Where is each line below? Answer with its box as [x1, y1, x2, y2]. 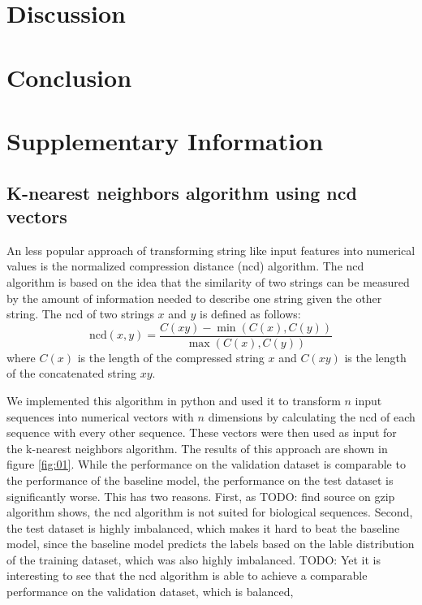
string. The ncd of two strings [6, 305, 154, 322]
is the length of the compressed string [77, 348, 265, 365]
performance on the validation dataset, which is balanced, [6, 583, 294, 600]
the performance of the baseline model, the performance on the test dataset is [6, 471, 394, 488]
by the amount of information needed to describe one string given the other [6, 289, 382, 306]
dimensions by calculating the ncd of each [208, 408, 416, 425]
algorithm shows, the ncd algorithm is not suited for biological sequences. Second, [6, 503, 413, 521]
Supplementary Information [6, 123, 324, 157]
